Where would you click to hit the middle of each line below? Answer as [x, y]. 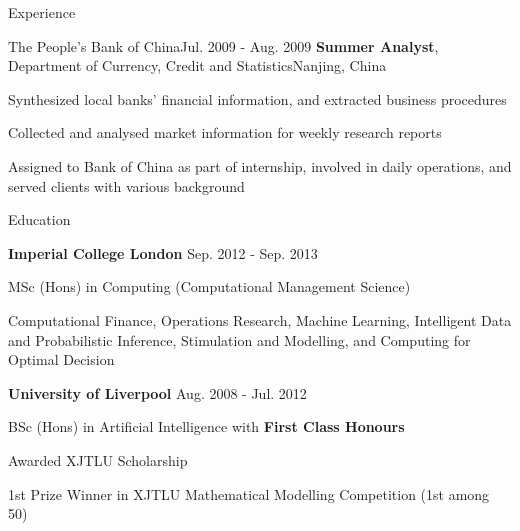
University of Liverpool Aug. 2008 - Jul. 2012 [157, 392]
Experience [42, 12]
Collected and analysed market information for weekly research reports [225, 132]
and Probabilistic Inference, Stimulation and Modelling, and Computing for [239, 339]
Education [39, 219]
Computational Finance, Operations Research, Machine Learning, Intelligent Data [260, 319]
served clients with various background [126, 185]
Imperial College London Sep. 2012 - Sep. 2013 [163, 252]
